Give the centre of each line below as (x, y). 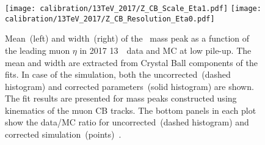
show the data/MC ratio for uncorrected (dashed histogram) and (127, 122)
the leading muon (38, 50)
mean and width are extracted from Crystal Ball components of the (131, 62)
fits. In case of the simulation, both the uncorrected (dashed (118, 74)
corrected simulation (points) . (63, 134)
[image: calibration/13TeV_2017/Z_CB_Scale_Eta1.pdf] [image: (133, 9)
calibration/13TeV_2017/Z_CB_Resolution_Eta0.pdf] (110, 19)
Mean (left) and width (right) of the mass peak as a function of (127, 38)
